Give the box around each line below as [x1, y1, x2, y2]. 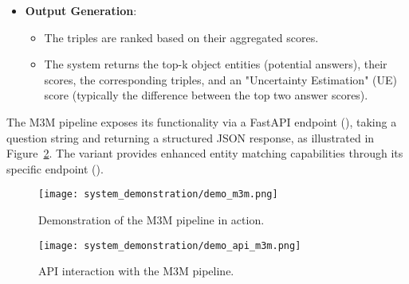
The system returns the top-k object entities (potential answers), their [44, 56, 387, 72]
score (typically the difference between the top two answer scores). [44, 87, 368, 103]
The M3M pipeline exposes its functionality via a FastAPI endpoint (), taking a [6, 113, 397, 130]
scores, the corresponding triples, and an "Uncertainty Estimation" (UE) [44, 71, 397, 88]
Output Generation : [25, 2, 137, 18]
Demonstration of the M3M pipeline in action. [38, 212, 265, 228]
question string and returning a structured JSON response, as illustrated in [6, 129, 375, 146]
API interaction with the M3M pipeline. [38, 263, 234, 279]
